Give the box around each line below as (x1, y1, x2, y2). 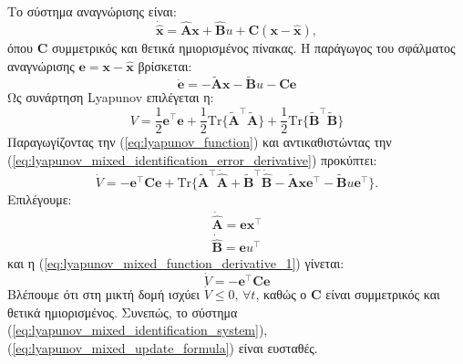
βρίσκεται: (138, 56, 192, 75)
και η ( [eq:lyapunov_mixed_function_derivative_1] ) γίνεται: (7, 254, 345, 273)
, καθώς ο (255, 285, 307, 304)
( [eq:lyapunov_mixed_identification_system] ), (7, 320, 268, 339)
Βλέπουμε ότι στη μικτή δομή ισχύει (7, 285, 200, 304)
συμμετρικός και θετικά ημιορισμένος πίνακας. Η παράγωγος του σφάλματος (51, 38, 456, 57)
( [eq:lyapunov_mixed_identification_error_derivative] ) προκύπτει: (7, 150, 377, 169)
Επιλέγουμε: (7, 189, 72, 208)
